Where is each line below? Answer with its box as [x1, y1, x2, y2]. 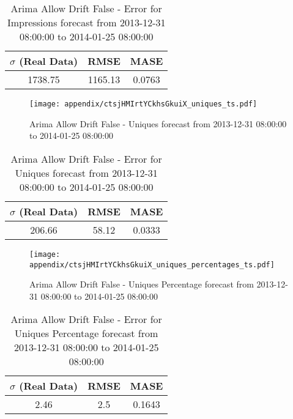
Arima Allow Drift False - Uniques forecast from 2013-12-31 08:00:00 [29, 117, 287, 130]
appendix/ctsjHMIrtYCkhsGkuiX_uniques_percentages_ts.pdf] [29, 260, 275, 269]
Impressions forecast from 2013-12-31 [7, 15, 166, 29]
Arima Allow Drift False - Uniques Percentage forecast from [29, 278, 254, 291]
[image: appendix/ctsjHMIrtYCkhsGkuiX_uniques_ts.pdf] [29, 100, 258, 108]
